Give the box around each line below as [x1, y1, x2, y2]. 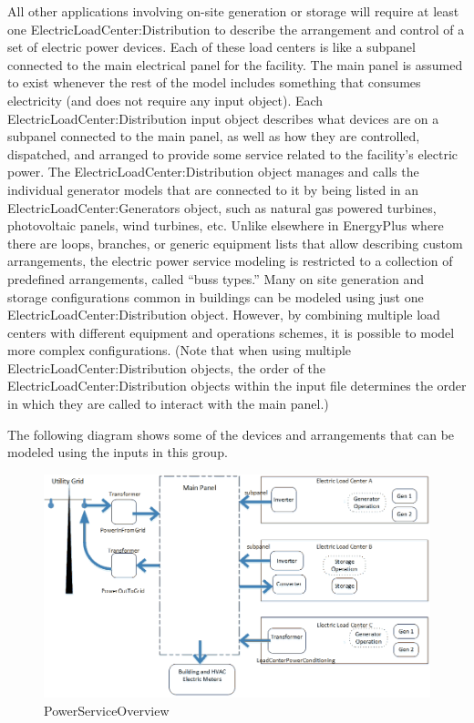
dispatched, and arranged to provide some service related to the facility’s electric [7, 144, 459, 163]
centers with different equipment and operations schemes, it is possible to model [7, 322, 455, 341]
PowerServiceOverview [44, 700, 170, 719]
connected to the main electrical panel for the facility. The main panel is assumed [7, 55, 463, 74]
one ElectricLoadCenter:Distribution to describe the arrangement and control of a [7, 19, 465, 38]
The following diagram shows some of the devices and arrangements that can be [7, 424, 455, 443]
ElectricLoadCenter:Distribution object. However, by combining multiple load [7, 305, 440, 324]
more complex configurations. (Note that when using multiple [7, 341, 352, 360]
